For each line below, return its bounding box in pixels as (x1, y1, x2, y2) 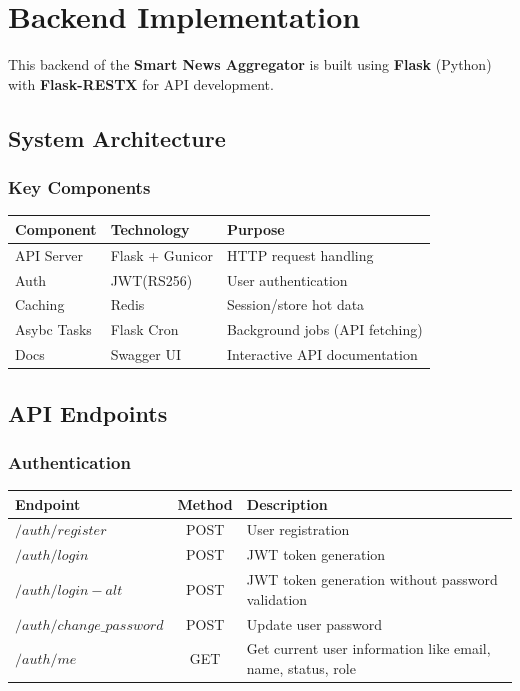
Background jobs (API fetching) (226, 319, 423, 340)
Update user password (246, 613, 383, 634)
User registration (246, 519, 350, 540)
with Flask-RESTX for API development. (8, 73, 274, 94)
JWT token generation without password (246, 569, 498, 590)
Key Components (8, 175, 151, 200)
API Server (15, 244, 83, 265)
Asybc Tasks (15, 319, 92, 340)
